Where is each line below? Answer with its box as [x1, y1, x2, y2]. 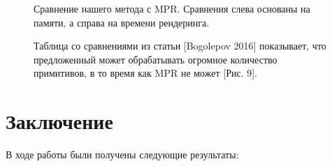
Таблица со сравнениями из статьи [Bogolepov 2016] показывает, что [34, 38, 326, 53]
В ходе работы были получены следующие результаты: [6, 147, 239, 162]
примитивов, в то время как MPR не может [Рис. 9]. [34, 66, 257, 80]
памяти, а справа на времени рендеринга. [34, 15, 210, 29]
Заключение [6, 107, 113, 135]
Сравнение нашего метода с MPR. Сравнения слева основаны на [34, 1, 310, 15]
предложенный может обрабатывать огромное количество [34, 52, 277, 66]
